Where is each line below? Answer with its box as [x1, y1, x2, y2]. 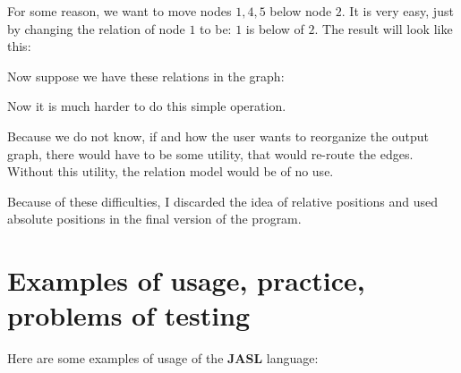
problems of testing [7, 297, 251, 334]
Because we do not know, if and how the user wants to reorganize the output [7, 126, 430, 145]
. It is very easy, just [341, 2, 454, 20]
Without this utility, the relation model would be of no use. [7, 162, 334, 181]
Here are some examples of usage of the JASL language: [7, 349, 319, 368]
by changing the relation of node [7, 19, 185, 38]
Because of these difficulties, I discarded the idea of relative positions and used [7, 191, 439, 210]
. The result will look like [314, 19, 453, 38]
